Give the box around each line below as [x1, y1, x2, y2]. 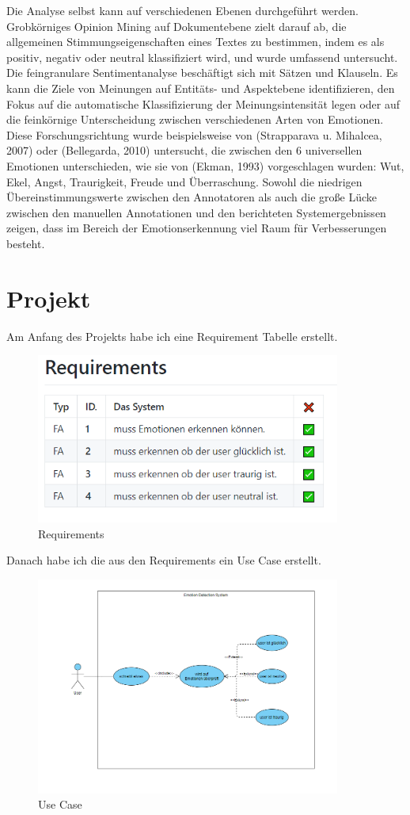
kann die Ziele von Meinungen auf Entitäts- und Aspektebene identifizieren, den [6, 79, 395, 96]
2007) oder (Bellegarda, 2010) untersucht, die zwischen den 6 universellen [6, 142, 363, 159]
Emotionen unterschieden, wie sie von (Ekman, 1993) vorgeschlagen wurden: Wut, [6, 157, 404, 174]
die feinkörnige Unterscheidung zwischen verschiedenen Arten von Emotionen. [6, 111, 384, 128]
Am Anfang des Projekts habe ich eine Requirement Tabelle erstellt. [6, 327, 338, 344]
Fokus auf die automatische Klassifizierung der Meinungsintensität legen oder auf [6, 95, 401, 112]
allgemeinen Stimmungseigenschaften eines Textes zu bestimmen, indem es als [6, 33, 385, 50]
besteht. [6, 235, 45, 251]
